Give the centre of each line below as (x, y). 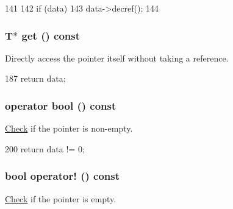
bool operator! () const (63, 176)
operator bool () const (61, 105)
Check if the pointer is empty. (61, 198)
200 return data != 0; (45, 148)
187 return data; (35, 78)
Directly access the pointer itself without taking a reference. (117, 58)
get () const (51, 35)
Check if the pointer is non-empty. (69, 128)
